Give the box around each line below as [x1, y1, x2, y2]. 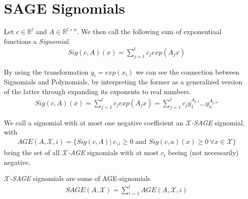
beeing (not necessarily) [168, 147, 239, 158]
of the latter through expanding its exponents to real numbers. [4, 86, 191, 97]
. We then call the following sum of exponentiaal [76, 26, 222, 37]
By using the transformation [4, 66, 89, 77]
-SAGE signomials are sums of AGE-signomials [10, 173, 151, 183]
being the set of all [4, 147, 60, 158]
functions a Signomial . [4, 36, 71, 46]
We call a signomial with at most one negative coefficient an [4, 117, 183, 127]
